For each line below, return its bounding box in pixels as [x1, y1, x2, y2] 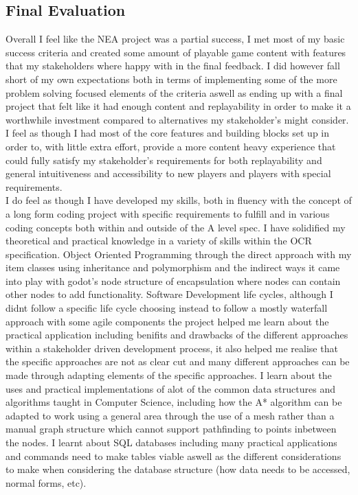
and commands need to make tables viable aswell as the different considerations [5, 448, 342, 463]
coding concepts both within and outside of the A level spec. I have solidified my [5, 220, 346, 234]
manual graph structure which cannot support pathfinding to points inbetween [5, 422, 337, 436]
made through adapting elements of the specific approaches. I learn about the [5, 368, 332, 382]
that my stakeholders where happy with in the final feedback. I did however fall [5, 58, 340, 73]
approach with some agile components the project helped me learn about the [5, 314, 329, 328]
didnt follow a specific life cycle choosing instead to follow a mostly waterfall [5, 301, 328, 315]
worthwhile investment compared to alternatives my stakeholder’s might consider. [5, 112, 349, 126]
